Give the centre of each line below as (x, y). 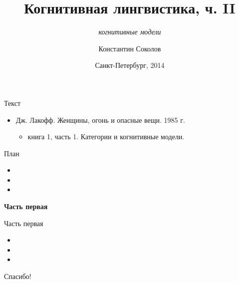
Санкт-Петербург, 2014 (130, 65)
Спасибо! (18, 276)
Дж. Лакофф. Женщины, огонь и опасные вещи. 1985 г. (100, 120)
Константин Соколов (130, 48)
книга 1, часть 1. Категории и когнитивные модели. (106, 137)
